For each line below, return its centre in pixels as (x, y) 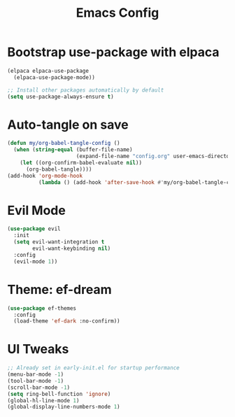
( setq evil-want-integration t (59, 242)
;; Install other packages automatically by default (86, 90)
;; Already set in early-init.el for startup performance (93, 368)
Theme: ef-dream (59, 289)
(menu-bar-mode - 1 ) (36, 375)
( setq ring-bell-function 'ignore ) (59, 394)
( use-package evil (34, 229)
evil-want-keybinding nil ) (72, 249)
